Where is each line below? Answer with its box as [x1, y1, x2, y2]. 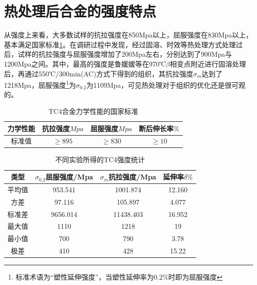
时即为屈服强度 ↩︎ [168, 272, 223, 282]
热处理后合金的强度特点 [4, 1, 157, 21]
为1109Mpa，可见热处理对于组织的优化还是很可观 [86, 79, 246, 90]
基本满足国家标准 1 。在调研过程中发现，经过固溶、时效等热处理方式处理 [4, 39, 236, 49]
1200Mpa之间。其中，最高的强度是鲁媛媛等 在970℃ [4, 58, 166, 69]
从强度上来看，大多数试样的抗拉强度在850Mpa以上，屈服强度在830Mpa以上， [4, 30, 253, 40]
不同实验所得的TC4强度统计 [55, 154, 145, 165]
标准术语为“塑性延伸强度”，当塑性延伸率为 [15, 272, 154, 282]
